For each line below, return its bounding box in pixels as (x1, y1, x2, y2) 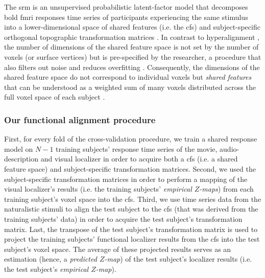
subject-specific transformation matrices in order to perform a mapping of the (4, 173, 248, 184)
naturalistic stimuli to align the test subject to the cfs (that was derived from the (4, 203, 258, 214)
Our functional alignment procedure (4, 113, 156, 126)
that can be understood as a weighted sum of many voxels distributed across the (4, 81, 256, 92)
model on (4, 143, 33, 154)
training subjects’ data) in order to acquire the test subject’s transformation (4, 213, 243, 224)
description (4, 153, 39, 164)
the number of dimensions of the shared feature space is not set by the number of (4, 41, 259, 52)
